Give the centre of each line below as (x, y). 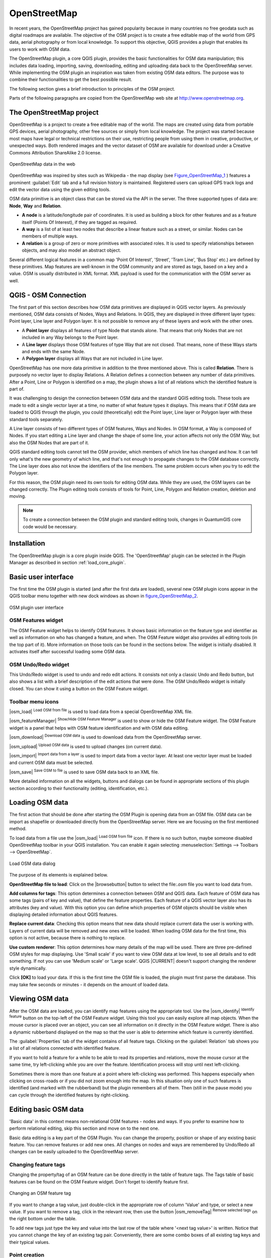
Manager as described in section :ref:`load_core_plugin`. (67, 562)
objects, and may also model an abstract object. (72, 250)
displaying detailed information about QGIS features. (63, 915)
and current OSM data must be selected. (51, 763)
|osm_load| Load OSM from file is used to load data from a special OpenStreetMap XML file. (101, 711)
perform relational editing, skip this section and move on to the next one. (84, 1128)
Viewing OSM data (39, 999)
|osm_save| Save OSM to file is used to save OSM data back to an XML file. (84, 771)
